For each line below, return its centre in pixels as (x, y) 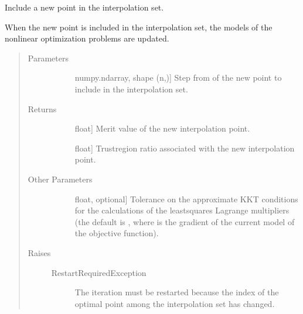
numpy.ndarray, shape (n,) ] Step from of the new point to (178, 77)
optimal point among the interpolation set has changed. (175, 303)
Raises (39, 252)
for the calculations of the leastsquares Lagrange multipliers (182, 210)
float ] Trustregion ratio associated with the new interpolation (185, 148)
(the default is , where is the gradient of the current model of (185, 221)
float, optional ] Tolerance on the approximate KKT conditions (186, 199)
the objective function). (117, 233)
